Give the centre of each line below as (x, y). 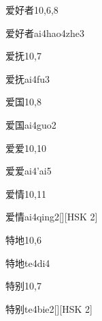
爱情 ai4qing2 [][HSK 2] (52, 217)
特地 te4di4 (28, 262)
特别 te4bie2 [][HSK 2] (49, 308)
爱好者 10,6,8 (32, 10)
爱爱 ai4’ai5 (29, 171)
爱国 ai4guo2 (31, 124)
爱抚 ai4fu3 (28, 78)
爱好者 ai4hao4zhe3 (45, 33)
